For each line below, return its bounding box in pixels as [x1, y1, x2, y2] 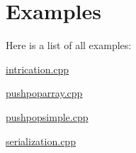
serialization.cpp [6, 133, 76, 148]
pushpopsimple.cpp [6, 109, 89, 124]
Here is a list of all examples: [6, 38, 132, 53]
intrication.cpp [6, 61, 69, 76]
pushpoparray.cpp [6, 85, 83, 100]
